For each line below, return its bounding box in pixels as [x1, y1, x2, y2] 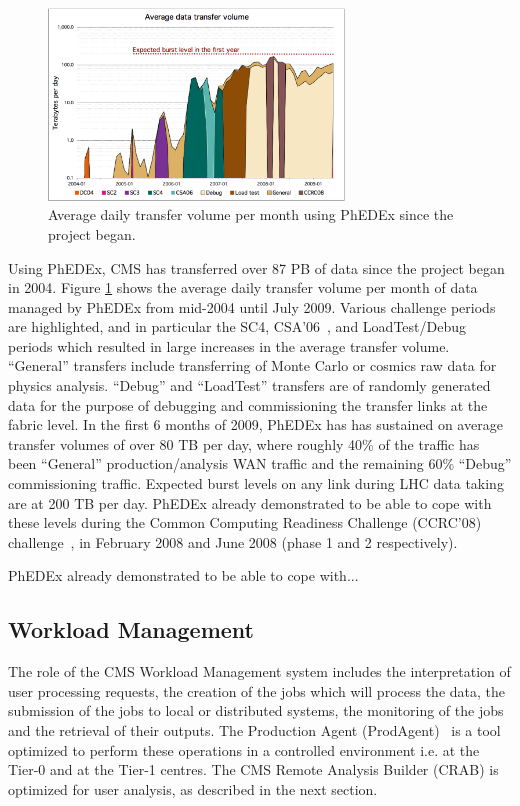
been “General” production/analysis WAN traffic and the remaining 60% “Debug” [8, 453, 512, 474]
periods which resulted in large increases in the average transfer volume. [8, 335, 450, 356]
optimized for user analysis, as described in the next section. [8, 778, 378, 799]
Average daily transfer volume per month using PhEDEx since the [48, 204, 454, 225]
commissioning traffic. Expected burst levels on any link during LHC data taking [8, 473, 504, 494]
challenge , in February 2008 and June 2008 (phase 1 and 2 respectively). [8, 531, 458, 552]
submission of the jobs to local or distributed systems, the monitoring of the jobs [8, 700, 504, 721]
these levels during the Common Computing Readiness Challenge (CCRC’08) [8, 512, 482, 533]
